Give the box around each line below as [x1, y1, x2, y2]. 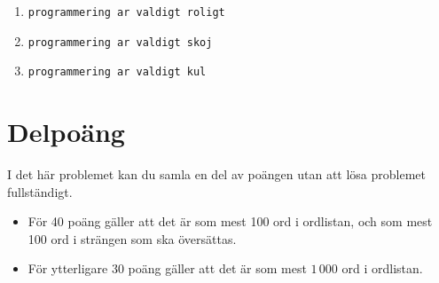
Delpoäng [7, 114, 125, 150]
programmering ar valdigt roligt [27, 6, 225, 19]
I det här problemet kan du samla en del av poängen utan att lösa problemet [7, 165, 426, 184]
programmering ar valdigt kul [27, 66, 207, 79]
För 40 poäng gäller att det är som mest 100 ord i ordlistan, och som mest [27, 212, 433, 231]
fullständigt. [7, 182, 73, 200]
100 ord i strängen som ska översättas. [27, 229, 237, 248]
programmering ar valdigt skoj [27, 35, 213, 49]
